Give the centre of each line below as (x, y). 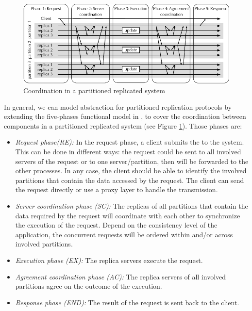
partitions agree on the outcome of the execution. (89, 286)
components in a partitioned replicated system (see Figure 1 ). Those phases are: (123, 125)
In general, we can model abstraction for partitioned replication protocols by (118, 106)
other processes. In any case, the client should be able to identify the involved (131, 171)
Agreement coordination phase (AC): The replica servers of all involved (121, 276)
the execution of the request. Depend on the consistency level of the (116, 225)
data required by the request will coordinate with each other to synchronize (128, 215)
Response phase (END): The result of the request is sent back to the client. (127, 302)
